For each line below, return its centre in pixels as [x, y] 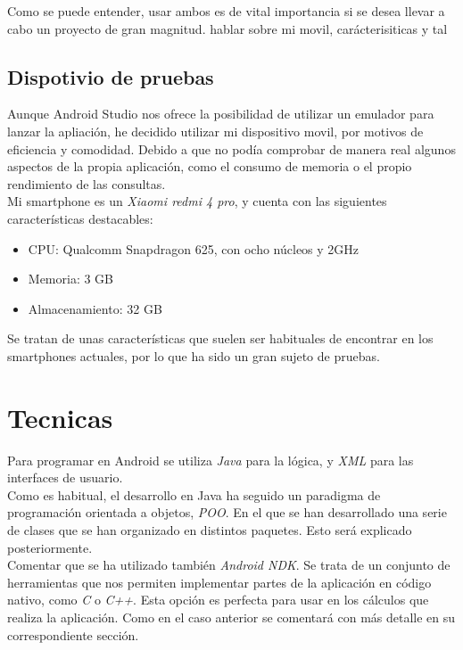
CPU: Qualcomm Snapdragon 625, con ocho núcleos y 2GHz [194, 248]
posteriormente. [50, 547]
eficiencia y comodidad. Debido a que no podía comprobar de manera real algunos [231, 148]
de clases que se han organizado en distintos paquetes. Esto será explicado [210, 530]
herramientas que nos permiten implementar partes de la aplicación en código [219, 582]
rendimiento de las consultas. [87, 183]
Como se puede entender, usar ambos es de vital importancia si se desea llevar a [226, 11]
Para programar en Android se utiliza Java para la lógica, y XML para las [211, 460]
